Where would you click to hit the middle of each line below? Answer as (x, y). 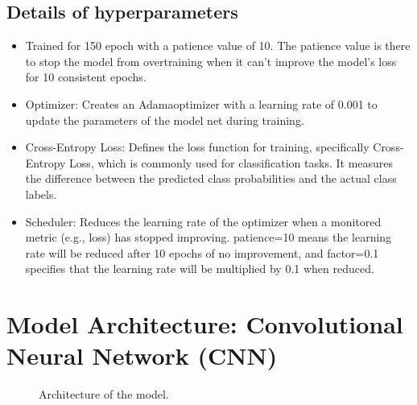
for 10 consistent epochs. (86, 77)
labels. (41, 194)
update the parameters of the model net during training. (165, 120)
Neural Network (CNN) (142, 355)
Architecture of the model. (104, 394)
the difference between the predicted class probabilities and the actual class (211, 178)
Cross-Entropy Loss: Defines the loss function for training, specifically (197, 147)
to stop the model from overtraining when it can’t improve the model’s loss (211, 61)
